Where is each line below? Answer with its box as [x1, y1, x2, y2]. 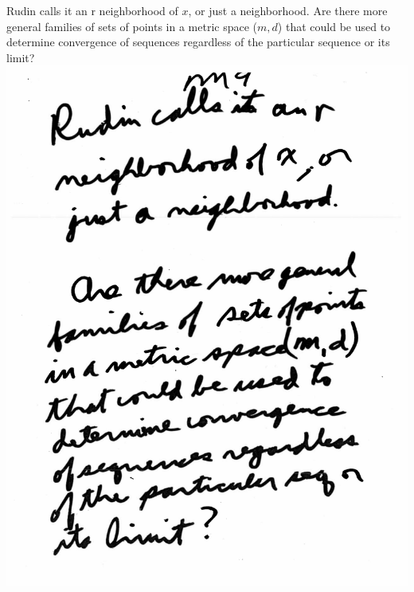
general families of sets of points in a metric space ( [6, 18, 258, 34]
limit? [6, 49, 35, 65]
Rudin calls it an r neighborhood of [6, 2, 178, 18]
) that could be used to [277, 18, 391, 34]
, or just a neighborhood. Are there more [188, 2, 388, 18]
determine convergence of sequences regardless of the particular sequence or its [6, 33, 390, 50]
